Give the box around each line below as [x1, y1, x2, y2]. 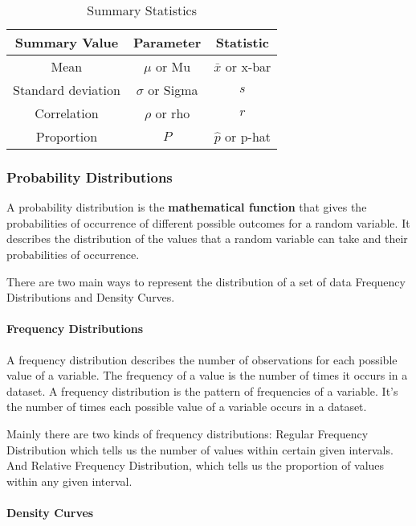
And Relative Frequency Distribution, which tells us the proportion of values [6, 457, 385, 474]
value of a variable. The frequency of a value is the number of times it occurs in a [6, 367, 408, 384]
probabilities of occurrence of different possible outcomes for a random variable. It [6, 214, 410, 231]
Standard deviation [13, 80, 120, 99]
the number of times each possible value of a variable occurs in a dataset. [6, 398, 367, 415]
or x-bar [225, 57, 271, 76]
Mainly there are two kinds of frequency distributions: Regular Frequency [6, 425, 369, 442]
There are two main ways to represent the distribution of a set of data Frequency [6, 273, 406, 290]
